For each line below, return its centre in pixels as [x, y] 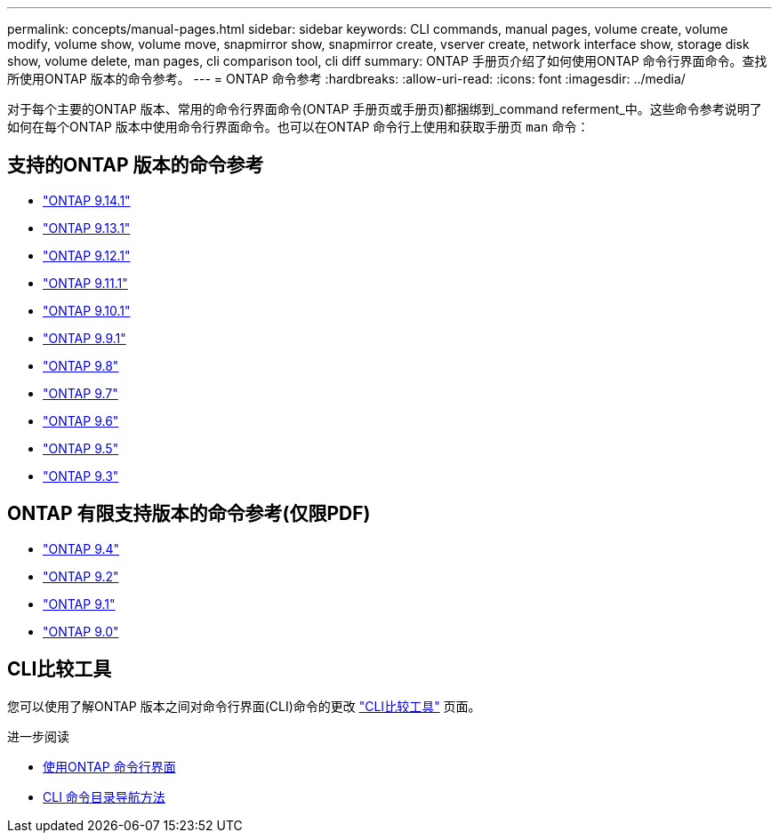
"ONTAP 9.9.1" [84, 338]
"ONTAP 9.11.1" [85, 283]
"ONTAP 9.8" [81, 365]
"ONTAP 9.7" [80, 393]
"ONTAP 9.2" [81, 576]
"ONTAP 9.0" [81, 631]
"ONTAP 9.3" [81, 476]
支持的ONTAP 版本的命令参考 [136, 165]
